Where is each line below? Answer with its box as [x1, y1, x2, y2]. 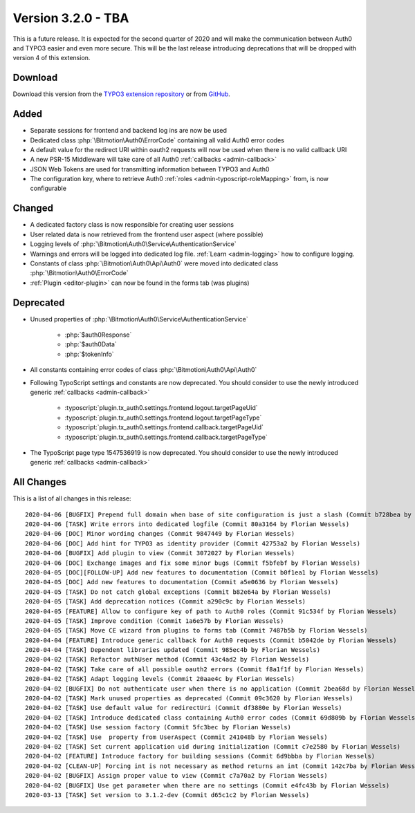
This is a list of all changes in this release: [12, 494, 131, 503]
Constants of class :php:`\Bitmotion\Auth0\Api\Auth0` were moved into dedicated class [30, 259, 279, 268]
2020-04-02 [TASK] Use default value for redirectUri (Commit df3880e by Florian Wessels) [25, 704, 342, 712]
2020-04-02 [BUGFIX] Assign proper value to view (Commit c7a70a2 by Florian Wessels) [25, 772, 328, 780]
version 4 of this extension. [12, 54, 91, 62]
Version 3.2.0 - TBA [12, 10, 129, 26]
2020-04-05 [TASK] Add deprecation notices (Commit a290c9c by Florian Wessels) [25, 598, 306, 606]
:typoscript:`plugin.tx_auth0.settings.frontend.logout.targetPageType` [64, 413, 262, 422]
